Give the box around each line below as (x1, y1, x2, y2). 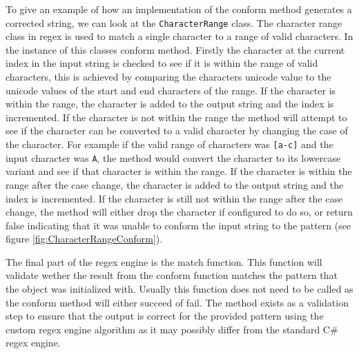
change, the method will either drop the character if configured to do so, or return (6, 205, 353, 219)
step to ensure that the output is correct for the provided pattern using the (6, 309, 324, 323)
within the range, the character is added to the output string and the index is (6, 96, 334, 111)
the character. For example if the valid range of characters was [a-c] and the (6, 137, 333, 151)
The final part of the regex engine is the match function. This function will (6, 254, 322, 269)
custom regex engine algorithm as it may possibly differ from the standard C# (6, 322, 338, 336)
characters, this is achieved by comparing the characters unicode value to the (6, 70, 331, 84)
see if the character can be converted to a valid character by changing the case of (6, 123, 348, 138)
